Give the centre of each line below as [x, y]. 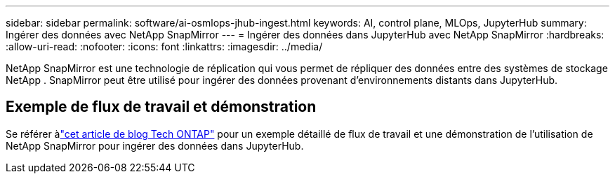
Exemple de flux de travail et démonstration [161, 107]
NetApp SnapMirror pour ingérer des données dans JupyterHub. [155, 145]
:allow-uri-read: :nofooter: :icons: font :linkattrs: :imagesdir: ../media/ [164, 46]
